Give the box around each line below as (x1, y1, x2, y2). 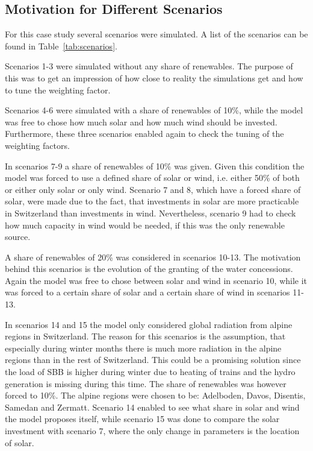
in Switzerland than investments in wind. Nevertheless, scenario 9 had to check (5, 206, 296, 219)
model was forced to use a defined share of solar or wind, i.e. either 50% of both (5, 171, 300, 184)
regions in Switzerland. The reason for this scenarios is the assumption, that (5, 330, 286, 342)
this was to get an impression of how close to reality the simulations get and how (5, 71, 303, 84)
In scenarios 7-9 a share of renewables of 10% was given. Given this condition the (5, 159, 305, 172)
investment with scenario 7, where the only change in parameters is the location (5, 424, 300, 437)
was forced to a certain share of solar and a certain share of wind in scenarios (5, 286, 290, 298)
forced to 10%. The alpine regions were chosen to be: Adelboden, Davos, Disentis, (5, 389, 306, 402)
